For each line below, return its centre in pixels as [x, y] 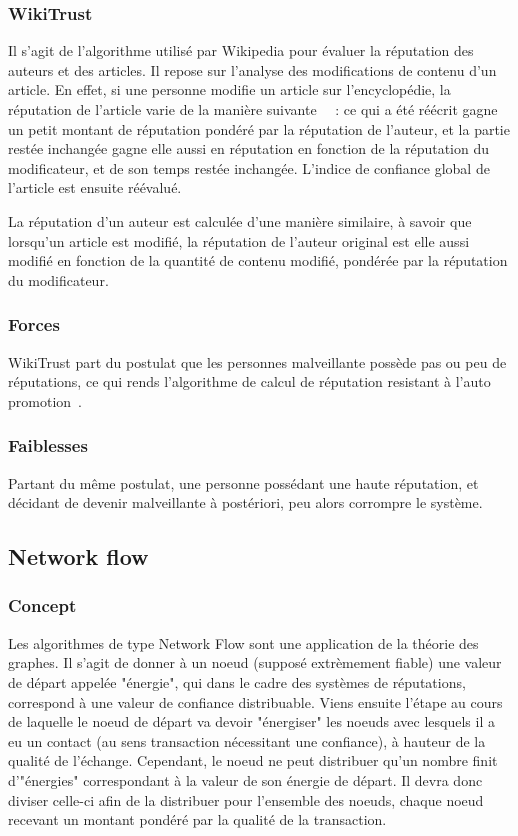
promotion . [45, 400]
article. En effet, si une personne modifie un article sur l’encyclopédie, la [229, 89]
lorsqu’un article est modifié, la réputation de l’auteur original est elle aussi [239, 240]
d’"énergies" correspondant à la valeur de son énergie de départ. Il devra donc [245, 779]
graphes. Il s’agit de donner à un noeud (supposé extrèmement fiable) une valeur [255, 662]
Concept [42, 605]
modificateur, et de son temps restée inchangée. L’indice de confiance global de [249, 167]
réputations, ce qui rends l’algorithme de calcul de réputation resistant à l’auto [249, 381]
